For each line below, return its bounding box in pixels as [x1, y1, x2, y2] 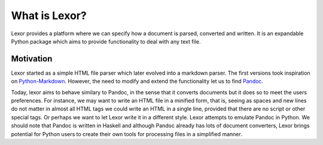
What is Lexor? [11, 9, 87, 22]
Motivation [11, 54, 53, 64]
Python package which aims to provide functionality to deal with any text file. [11, 38, 201, 45]
